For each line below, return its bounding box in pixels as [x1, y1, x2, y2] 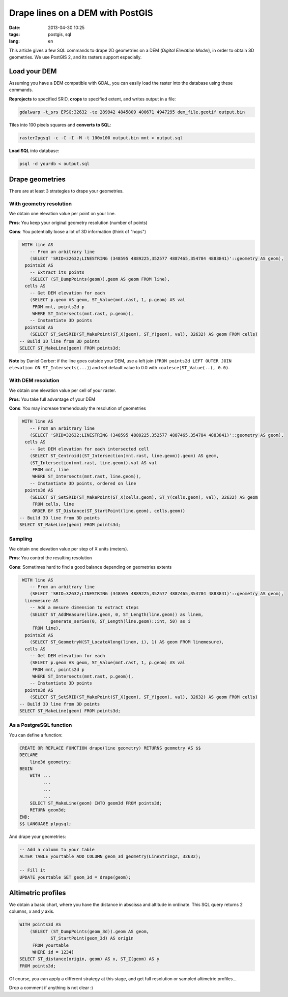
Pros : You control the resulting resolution [9, 555, 92, 561]
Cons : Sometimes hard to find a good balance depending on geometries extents [9, 564, 172, 570]
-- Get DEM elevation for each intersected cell [29, 446, 149, 451]
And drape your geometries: [9, 834, 66, 839]
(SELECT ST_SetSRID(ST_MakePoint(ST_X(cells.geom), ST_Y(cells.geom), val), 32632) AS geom [29, 494, 258, 500]
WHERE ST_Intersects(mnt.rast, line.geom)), [32, 474, 142, 480]
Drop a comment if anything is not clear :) [9, 985, 93, 991]
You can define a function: [9, 732, 63, 738]
